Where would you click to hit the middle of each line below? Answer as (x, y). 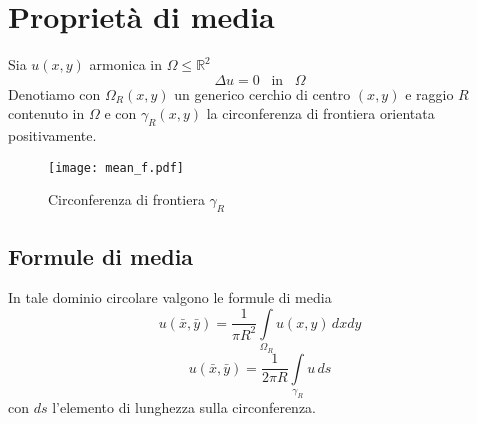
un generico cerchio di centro (262, 93)
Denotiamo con (54, 93)
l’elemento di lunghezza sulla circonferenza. (184, 407)
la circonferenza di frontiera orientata (320, 113)
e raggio (429, 93)
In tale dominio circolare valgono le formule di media (170, 297)
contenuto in (46, 113)
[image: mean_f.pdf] (116, 167)
